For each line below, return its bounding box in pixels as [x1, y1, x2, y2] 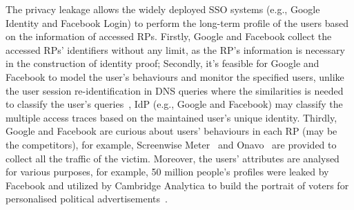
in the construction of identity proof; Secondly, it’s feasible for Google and [6, 56, 319, 70]
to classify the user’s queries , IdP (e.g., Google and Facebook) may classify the [6, 97, 343, 111]
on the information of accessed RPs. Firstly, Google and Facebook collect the [6, 29, 332, 44]
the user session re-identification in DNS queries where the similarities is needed [6, 83, 344, 97]
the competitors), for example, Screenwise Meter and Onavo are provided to [6, 137, 337, 151]
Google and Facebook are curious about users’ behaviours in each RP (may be [6, 124, 337, 138]
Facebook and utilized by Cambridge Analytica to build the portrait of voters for [6, 178, 349, 192]
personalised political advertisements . [6, 191, 168, 206]
